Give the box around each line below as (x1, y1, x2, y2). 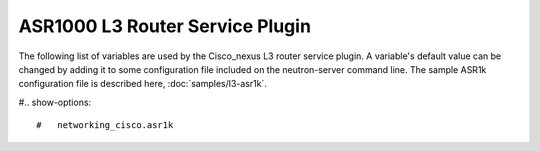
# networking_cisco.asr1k (36, 120, 174, 131)
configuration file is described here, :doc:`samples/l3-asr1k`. (18, 78, 267, 90)
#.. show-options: (18, 96, 92, 108)
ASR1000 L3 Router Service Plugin (18, 15, 312, 37)
